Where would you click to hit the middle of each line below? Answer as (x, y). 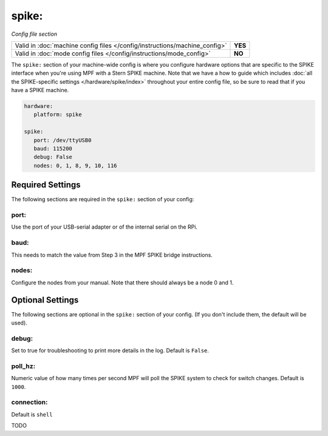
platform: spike (58, 115)
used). (19, 323)
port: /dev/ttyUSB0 (63, 140)
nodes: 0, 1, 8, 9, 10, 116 (76, 166)
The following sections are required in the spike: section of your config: (103, 200)
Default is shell (32, 414)
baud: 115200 (53, 149)
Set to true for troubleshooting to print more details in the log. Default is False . (110, 350)
